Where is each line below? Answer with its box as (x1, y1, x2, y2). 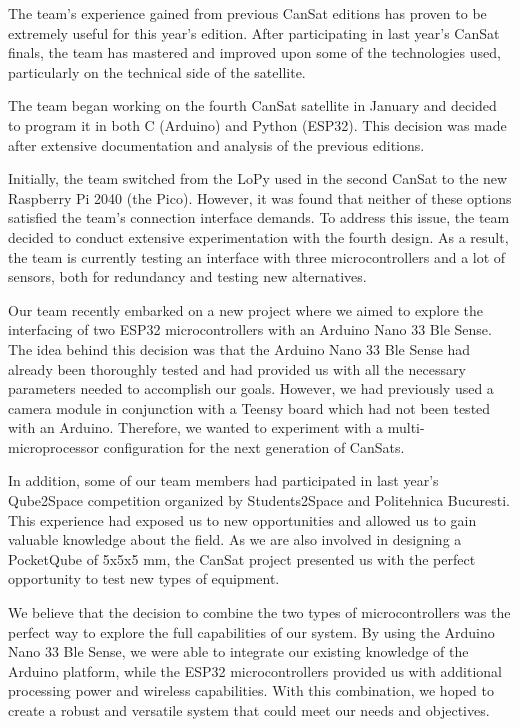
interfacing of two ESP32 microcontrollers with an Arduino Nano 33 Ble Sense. (8, 319, 492, 340)
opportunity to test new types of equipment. (8, 568, 280, 589)
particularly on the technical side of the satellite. (8, 61, 306, 82)
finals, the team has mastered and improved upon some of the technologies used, (8, 42, 501, 63)
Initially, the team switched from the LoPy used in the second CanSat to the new (8, 168, 508, 189)
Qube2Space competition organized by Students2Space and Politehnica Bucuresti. (8, 490, 510, 511)
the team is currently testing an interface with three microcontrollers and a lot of (8, 246, 506, 267)
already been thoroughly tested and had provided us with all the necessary (8, 358, 466, 379)
